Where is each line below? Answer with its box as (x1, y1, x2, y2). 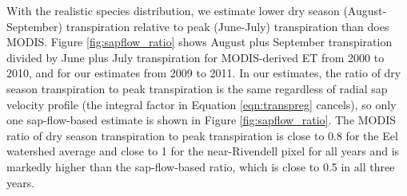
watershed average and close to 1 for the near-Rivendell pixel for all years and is (6, 143, 400, 159)
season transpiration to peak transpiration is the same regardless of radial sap (6, 80, 388, 96)
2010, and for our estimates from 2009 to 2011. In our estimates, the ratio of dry (6, 65, 401, 81)
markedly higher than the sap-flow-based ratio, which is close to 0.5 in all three (6, 158, 395, 174)
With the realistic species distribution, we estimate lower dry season (6, 2, 340, 18)
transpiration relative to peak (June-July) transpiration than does (66, 18, 389, 34)
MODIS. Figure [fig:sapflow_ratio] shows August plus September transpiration (6, 33, 393, 50)
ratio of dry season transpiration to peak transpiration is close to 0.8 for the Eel (6, 127, 398, 143)
